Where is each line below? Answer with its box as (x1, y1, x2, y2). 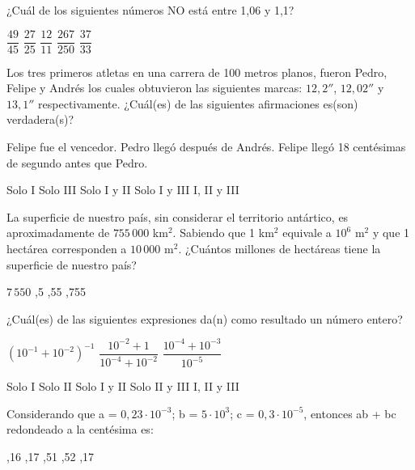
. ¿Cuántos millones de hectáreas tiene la (178, 240, 381, 256)
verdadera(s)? (6, 111, 74, 128)
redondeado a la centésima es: (6, 421, 154, 438)
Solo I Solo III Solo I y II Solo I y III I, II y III (6, 181, 239, 198)
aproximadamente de (6, 224, 110, 241)
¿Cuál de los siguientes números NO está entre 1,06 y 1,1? (6, 2, 294, 18)
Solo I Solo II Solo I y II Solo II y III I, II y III (6, 378, 239, 395)
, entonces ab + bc (303, 404, 396, 421)
